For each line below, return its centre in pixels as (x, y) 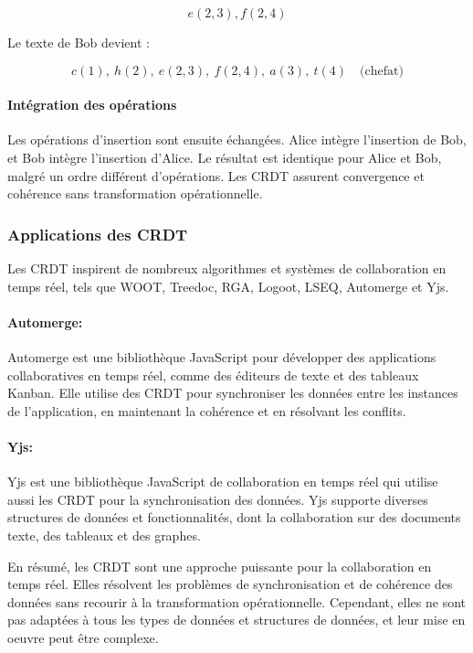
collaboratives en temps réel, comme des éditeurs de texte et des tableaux (213, 375)
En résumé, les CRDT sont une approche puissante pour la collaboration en (220, 566)
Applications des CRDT (98, 234)
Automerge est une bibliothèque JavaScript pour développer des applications (222, 356)
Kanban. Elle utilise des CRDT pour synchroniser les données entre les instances (233, 393)
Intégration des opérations (92, 105)
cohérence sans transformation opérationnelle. (135, 193)
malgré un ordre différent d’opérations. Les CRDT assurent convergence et (216, 175)
